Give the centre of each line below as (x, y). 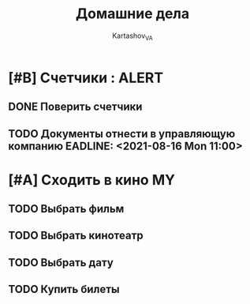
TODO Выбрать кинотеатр (76, 236)
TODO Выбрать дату (61, 263)
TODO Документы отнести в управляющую (122, 134)
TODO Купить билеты (64, 289)
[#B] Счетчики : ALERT (86, 78)
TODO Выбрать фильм (66, 209)
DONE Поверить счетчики (75, 107)
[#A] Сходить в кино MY (92, 180)
